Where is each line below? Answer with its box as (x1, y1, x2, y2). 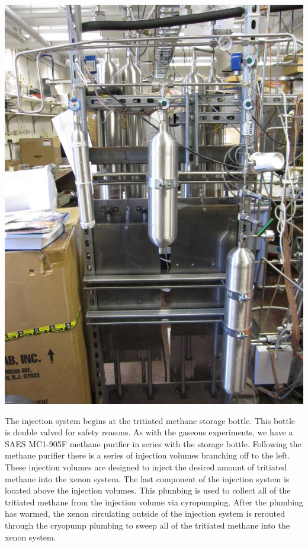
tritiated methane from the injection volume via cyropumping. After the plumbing (5, 495, 303, 508)
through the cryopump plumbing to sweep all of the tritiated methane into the (5, 518, 290, 531)
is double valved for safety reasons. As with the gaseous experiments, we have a (5, 426, 293, 438)
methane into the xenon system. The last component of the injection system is (5, 472, 290, 485)
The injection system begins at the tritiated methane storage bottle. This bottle (5, 414, 296, 426)
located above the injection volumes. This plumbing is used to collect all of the (5, 484, 291, 497)
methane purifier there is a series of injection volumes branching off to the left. (5, 449, 290, 461)
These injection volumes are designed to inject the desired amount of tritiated (5, 460, 287, 473)
